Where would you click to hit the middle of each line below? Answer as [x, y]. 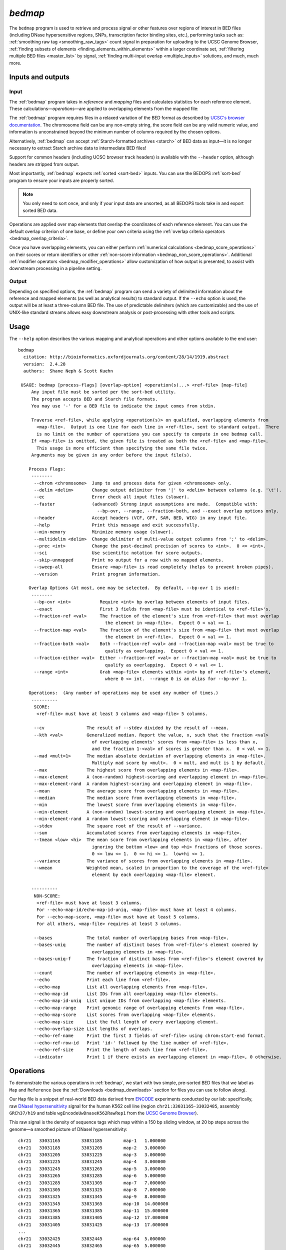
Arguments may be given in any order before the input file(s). [112, 455]
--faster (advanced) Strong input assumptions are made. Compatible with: [146, 504]
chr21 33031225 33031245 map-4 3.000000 [92, 1162]
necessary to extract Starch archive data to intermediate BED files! [78, 148]
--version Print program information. [97, 574]
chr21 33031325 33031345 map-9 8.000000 [92, 1197]
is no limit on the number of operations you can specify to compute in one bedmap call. [150, 434]
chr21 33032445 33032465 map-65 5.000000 [92, 1246]
